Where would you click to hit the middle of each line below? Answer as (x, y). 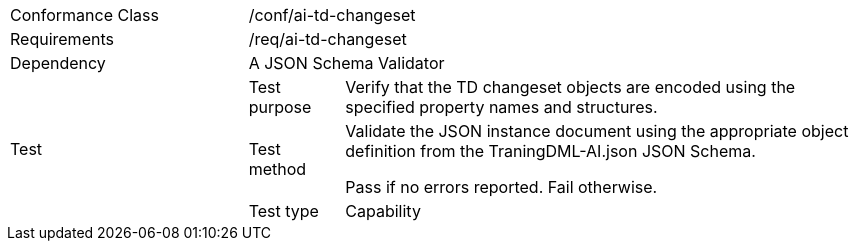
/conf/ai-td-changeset (332, 15)
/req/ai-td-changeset (327, 39)
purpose (280, 107)
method (277, 169)
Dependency (58, 63)
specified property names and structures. (501, 107)
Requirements (62, 39)
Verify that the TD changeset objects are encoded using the (570, 87)
